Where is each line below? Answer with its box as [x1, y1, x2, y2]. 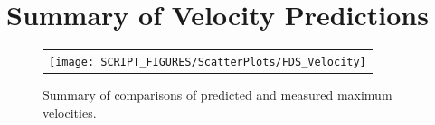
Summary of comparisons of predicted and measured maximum [43, 85, 392, 104]
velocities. [43, 103, 97, 121]
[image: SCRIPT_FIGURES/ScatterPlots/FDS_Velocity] [49, 55, 366, 68]
